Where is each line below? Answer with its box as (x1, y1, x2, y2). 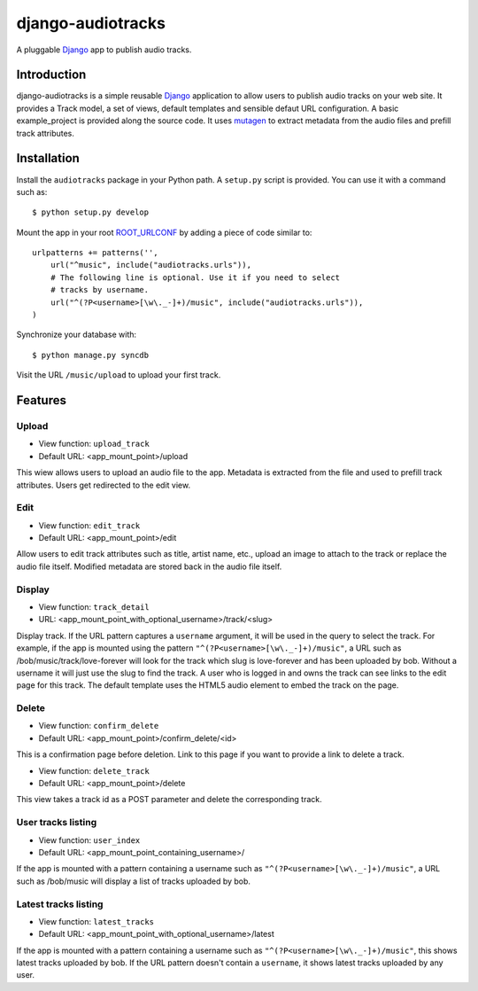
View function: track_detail (38, 602, 150, 612)
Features (16, 393, 66, 408)
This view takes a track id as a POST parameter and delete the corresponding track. (16, 794, 322, 805)
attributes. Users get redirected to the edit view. (16, 480, 190, 490)
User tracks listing (16, 816, 97, 829)
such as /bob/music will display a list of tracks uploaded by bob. (16, 876, 251, 886)
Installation (16, 151, 80, 166)
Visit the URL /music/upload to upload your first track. (16, 370, 221, 380)
